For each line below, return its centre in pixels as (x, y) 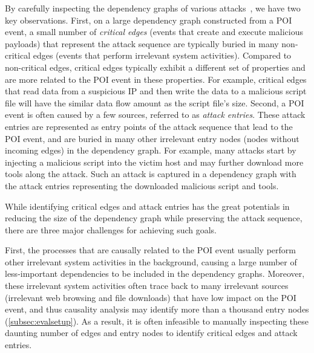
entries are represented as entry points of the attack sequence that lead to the (149, 126)
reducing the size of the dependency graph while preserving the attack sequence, (154, 218)
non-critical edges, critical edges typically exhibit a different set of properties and (155, 67)
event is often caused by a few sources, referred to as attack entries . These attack (155, 115)
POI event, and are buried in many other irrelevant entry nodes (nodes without (152, 138)
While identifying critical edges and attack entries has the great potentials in (147, 206)
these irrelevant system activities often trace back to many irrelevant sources (147, 286)
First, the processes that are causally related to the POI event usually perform (150, 250)
